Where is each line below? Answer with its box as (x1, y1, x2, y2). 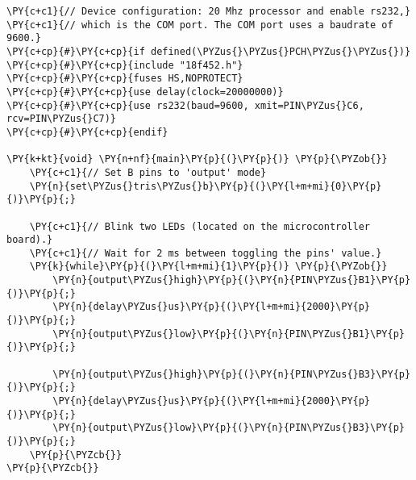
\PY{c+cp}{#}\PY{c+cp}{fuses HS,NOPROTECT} (6, 73, 243, 85)
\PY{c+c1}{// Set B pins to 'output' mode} (29, 166, 267, 178)
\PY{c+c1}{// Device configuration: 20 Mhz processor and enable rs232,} (6, 6, 411, 17)
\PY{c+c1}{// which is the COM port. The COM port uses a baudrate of (6, 19, 393, 31)
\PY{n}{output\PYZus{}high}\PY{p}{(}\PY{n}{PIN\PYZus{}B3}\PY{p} (52, 368, 411, 380)
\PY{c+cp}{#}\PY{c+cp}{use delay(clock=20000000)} (6, 86, 284, 98)
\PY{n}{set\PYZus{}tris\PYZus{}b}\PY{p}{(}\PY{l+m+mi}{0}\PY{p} (29, 180, 382, 192)
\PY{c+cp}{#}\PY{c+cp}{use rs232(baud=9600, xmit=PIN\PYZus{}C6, (6, 99, 364, 111)
